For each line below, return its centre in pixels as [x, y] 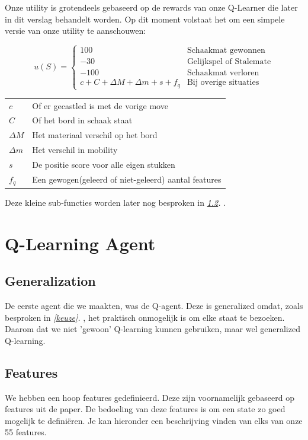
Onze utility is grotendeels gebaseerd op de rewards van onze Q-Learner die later [151, 7]
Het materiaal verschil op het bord [95, 135]
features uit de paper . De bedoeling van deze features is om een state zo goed [145, 409]
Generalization [50, 281]
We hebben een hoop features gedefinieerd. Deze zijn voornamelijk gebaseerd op [150, 397]
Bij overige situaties [223, 83]
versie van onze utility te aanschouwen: [76, 31]
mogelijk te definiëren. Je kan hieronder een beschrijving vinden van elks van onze [154, 420]
